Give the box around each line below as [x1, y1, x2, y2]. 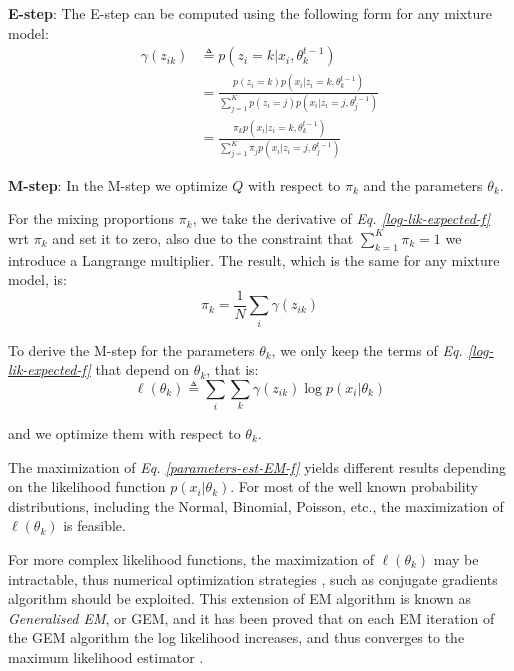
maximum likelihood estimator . [8, 646, 204, 667]
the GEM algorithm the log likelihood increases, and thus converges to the [8, 627, 465, 648]
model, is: [8, 269, 67, 290]
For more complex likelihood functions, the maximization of [8, 548, 374, 569]
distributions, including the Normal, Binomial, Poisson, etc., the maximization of [8, 495, 504, 516]
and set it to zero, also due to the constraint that [52, 227, 354, 248]
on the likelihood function [8, 476, 166, 497]
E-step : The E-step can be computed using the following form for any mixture [8, 3, 493, 23]
